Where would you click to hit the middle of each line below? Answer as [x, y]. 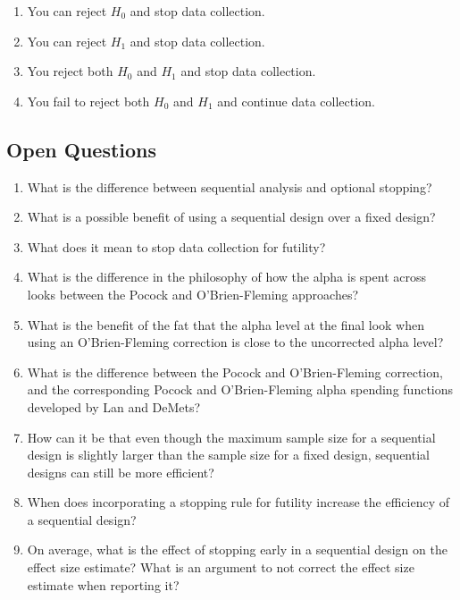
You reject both [70, 71]
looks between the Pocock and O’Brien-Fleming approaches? [193, 294]
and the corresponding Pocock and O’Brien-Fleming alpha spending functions [240, 389]
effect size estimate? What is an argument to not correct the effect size [221, 567]
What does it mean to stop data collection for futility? [176, 246]
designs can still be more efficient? [121, 472]
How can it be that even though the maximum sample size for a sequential [231, 437]
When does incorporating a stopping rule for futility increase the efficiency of [238, 502]
